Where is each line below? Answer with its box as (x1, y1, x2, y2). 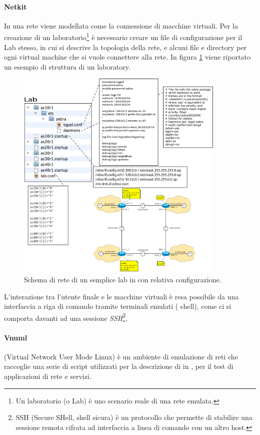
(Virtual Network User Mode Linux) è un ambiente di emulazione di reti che (4, 351, 238, 361)
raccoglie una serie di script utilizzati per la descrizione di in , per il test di (4, 361, 233, 371)
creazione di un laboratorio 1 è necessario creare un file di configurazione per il (4, 31, 242, 43)
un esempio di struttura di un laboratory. (4, 61, 130, 72)
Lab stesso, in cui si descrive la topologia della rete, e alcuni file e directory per (4, 42, 246, 52)
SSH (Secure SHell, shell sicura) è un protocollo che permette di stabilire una (15, 412, 252, 422)
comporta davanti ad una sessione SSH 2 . (4, 311, 127, 323)
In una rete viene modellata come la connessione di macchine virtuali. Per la (4, 20, 238, 31)
